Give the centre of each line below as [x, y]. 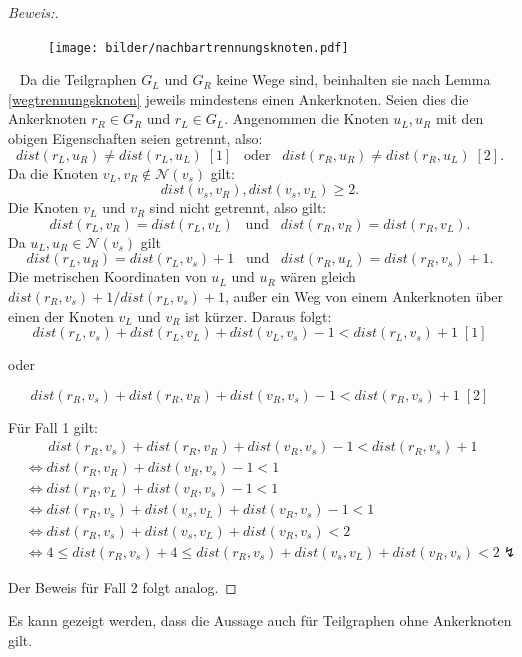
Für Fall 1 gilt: [53, 426]
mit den [459, 118]
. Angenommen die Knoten [306, 118]
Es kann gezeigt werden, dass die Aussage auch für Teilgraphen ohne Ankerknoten [260, 620]
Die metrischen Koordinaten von [107, 276]
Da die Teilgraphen [78, 79]
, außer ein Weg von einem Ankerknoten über [364, 296]
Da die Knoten [53, 172]
